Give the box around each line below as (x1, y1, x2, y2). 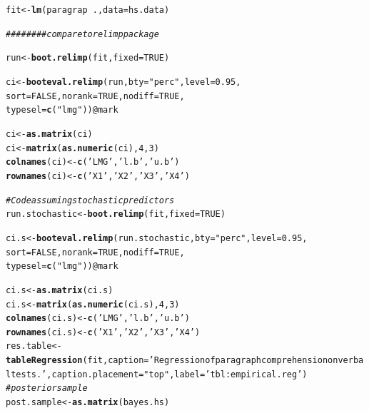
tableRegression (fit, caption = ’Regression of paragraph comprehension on (6, 355, 338, 366)
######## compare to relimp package (6, 29, 159, 39)
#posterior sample (6, 383, 88, 394)
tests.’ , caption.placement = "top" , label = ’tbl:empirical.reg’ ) (11, 369, 308, 379)
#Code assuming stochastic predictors (6, 195, 175, 205)
